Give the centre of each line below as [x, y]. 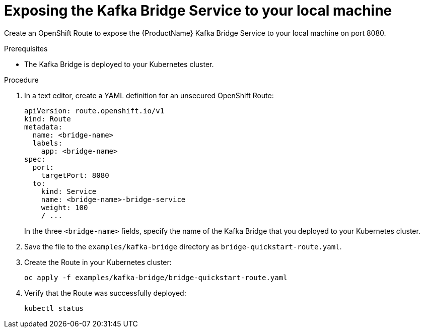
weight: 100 [64, 207]
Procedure [21, 80]
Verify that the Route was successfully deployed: [105, 293]
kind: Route [48, 119]
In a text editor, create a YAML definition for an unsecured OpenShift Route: [149, 95]
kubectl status [54, 308]
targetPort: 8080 [75, 175]
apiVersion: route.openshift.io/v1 [94, 111]
